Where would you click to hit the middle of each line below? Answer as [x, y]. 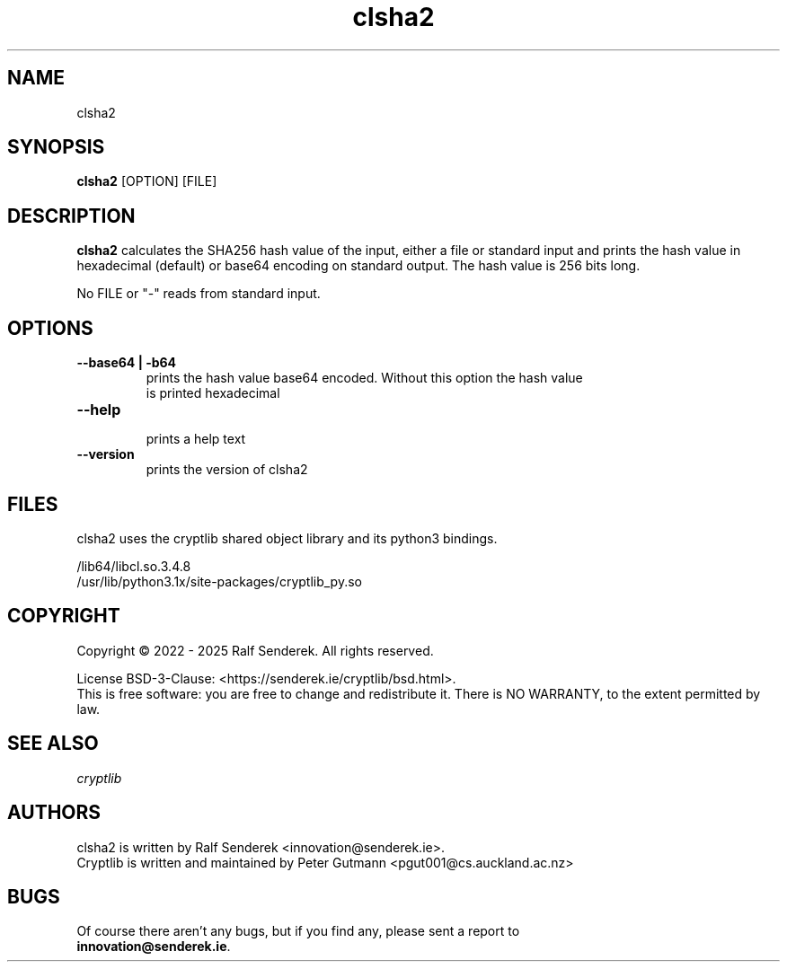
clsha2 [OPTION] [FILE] [147, 181]
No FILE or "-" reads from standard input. [199, 294]
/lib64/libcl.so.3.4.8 [134, 566]
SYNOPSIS [56, 147]
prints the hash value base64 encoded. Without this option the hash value [364, 378]
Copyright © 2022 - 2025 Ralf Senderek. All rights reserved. [255, 650]
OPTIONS [50, 328]
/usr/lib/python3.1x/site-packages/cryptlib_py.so [219, 581]
